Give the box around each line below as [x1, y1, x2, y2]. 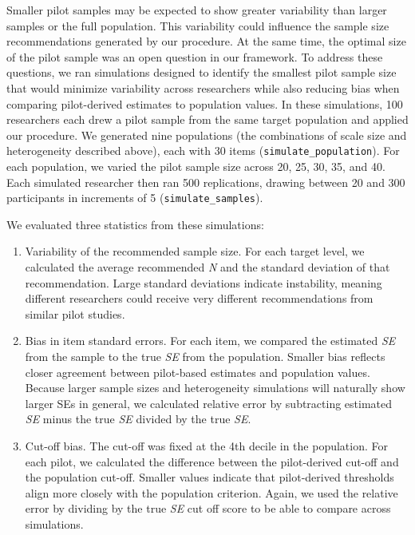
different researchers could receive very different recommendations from [25, 290, 373, 307]
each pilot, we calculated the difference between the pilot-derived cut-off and [25, 453, 399, 470]
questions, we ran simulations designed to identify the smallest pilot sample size [6, 64, 397, 81]
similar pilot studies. [25, 305, 125, 322]
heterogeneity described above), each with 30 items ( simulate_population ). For [6, 142, 400, 159]
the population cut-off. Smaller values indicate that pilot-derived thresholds [25, 469, 394, 485]
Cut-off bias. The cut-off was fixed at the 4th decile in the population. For [25, 437, 389, 454]
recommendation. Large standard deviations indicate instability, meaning [25, 274, 382, 291]
